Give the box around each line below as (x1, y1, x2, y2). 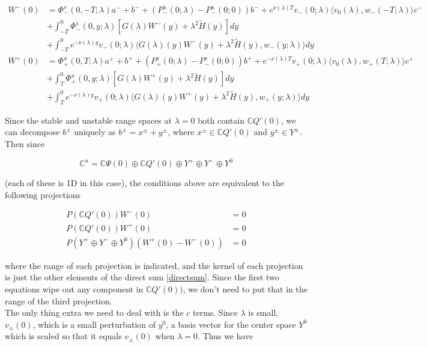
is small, (248, 306, 279, 319)
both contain (198, 113, 244, 126)
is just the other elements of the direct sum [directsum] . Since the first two (5, 271, 279, 283)
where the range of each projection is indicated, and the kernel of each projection (5, 259, 303, 271)
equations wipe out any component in (5, 283, 144, 295)
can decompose (5, 125, 60, 138)
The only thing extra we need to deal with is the (5, 306, 184, 319)
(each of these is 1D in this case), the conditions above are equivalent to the (5, 177, 284, 189)
